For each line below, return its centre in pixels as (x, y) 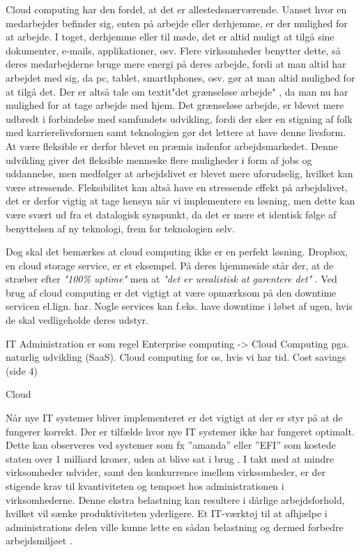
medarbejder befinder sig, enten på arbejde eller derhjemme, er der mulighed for (177, 23)
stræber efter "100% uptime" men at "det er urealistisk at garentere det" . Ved (171, 279)
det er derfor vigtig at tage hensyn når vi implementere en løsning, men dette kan (180, 201)
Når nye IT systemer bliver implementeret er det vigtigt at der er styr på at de (174, 418)
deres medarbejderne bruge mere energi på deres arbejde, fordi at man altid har (176, 64)
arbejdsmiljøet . (39, 540)
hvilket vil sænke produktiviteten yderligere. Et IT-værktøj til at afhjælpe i (167, 513)
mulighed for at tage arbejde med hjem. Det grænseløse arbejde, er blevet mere (175, 105)
